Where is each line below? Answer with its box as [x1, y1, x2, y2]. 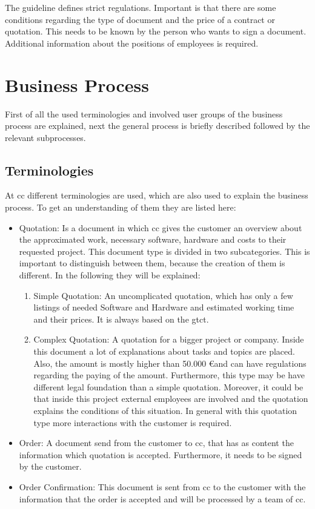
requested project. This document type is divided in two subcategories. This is [19, 245, 310, 257]
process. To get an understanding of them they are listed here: [5, 201, 236, 214]
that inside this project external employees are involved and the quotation [33, 392, 308, 405]
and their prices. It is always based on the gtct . [33, 312, 209, 325]
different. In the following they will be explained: [19, 269, 201, 281]
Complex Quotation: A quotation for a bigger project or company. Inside [33, 333, 304, 346]
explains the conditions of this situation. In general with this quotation [33, 404, 297, 416]
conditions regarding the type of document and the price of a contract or [5, 13, 275, 25]
